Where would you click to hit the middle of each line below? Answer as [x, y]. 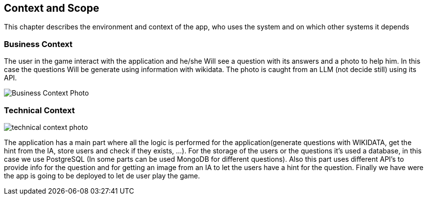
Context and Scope [52, 8]
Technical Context [39, 110]
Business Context [38, 44]
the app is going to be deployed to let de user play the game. [102, 175]
